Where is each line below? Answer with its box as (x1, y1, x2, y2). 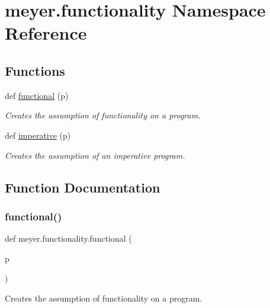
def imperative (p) (5, 129, 71, 141)
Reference (5, 21, 87, 45)
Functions (5, 61, 65, 79)
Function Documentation (5, 178, 160, 196)
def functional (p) (5, 89, 69, 101)
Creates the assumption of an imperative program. (5, 149, 185, 161)
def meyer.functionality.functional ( (5, 232, 132, 245)
